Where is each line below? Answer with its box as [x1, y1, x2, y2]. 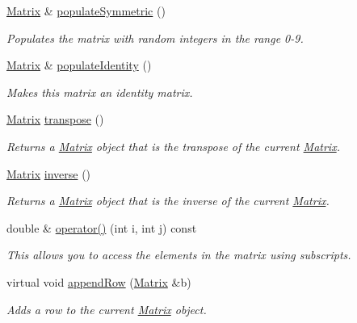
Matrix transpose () [6, 111, 104, 128]
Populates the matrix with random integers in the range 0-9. [6, 29, 304, 46]
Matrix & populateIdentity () [6, 57, 152, 73]
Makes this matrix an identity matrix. [6, 83, 193, 100]
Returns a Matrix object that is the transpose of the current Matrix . [6, 137, 340, 154]
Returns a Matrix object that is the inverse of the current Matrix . [6, 192, 330, 209]
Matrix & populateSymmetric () [6, 2, 166, 19]
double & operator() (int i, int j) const [6, 219, 197, 236]
